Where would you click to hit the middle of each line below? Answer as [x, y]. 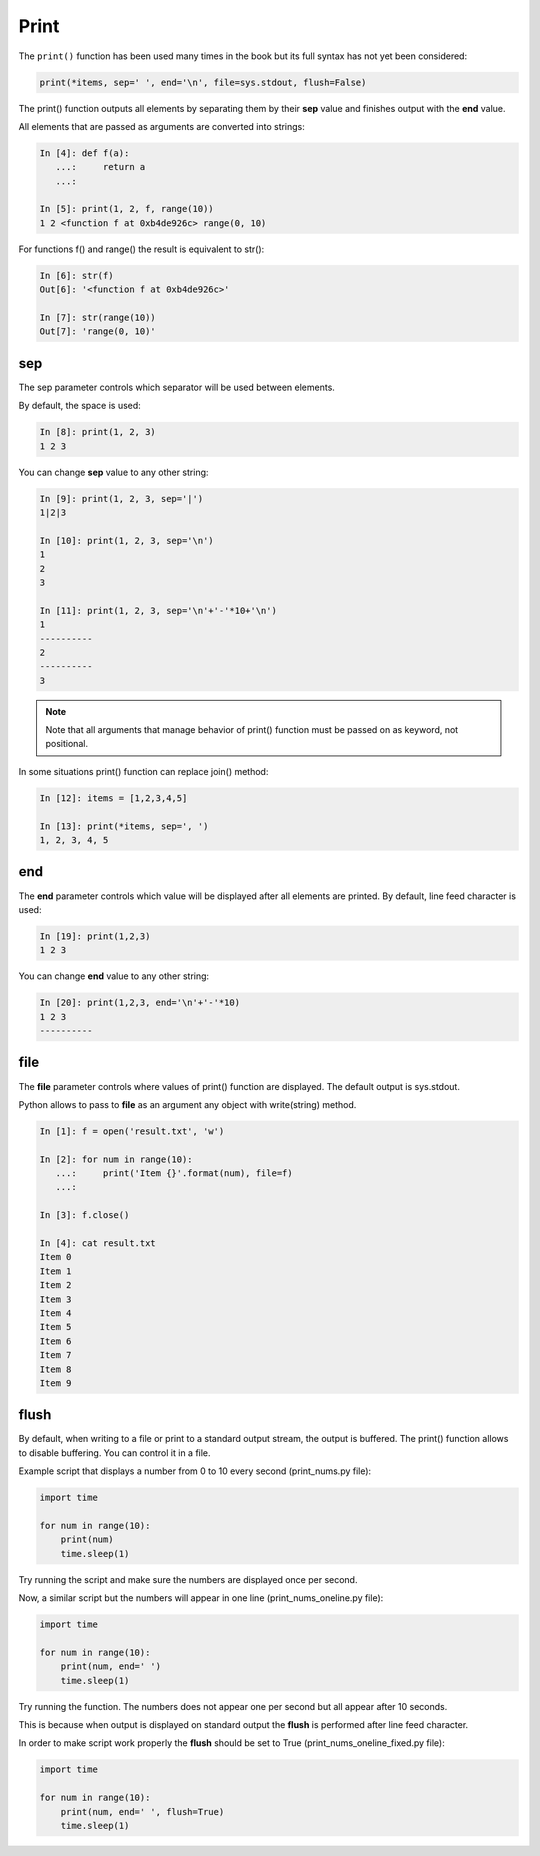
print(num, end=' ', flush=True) [142, 1811]
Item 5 [55, 1327]
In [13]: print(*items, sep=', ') [124, 826]
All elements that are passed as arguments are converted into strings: [161, 126]
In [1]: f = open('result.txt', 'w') [132, 1131]
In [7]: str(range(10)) [98, 317]
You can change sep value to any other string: [113, 472]
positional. [67, 744]
